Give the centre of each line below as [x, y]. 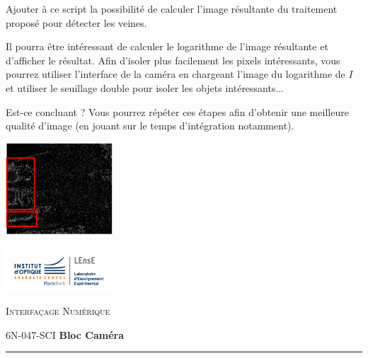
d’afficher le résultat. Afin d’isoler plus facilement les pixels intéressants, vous [173, 60]
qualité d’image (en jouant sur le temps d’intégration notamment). [150, 126]
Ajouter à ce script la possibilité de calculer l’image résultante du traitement [172, 8]
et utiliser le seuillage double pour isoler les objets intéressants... [145, 87]
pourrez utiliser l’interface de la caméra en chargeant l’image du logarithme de [176, 74]
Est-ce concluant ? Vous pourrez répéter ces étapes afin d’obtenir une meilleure [177, 111]
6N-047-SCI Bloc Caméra [65, 334]
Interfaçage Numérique [58, 311]
